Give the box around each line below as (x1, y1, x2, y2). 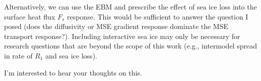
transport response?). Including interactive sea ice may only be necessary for (4, 30, 240, 41)
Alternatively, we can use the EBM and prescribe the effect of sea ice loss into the (4, 1, 257, 11)
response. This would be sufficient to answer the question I (67, 11, 248, 21)
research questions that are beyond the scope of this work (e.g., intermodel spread (4, 40, 257, 51)
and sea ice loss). (45, 50, 97, 60)
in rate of (4, 50, 33, 60)
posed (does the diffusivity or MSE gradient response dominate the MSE (4, 21, 229, 31)
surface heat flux (4, 11, 55, 21)
